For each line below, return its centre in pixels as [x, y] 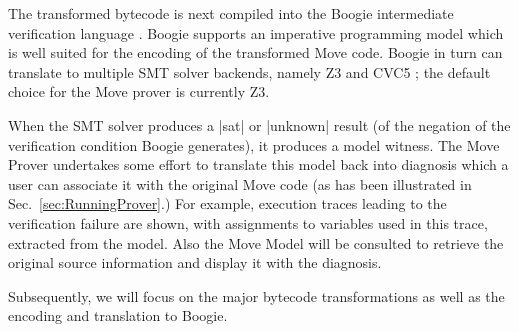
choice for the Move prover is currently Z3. [139, 91]
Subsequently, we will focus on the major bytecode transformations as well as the [256, 295]
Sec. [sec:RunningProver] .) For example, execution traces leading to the [227, 203]
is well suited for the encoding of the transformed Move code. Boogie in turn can [255, 52]
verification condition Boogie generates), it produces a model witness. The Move [254, 144]
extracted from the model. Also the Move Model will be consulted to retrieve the [256, 242]
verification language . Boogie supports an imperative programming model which [256, 32]
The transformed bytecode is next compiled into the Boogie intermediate [231, 13]
